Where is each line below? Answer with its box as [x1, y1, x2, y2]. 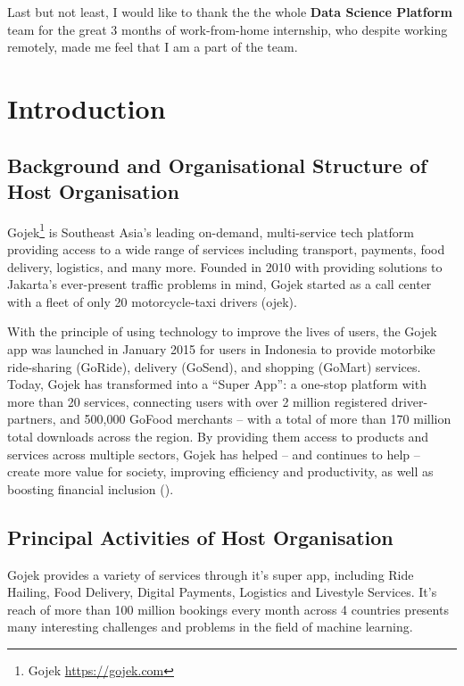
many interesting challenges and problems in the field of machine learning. [7, 617, 413, 636]
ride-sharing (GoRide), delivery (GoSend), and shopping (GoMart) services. [7, 357, 421, 376]
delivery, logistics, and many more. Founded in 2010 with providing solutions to [7, 257, 443, 276]
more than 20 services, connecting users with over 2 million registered [7, 392, 388, 410]
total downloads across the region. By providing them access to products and [7, 426, 429, 445]
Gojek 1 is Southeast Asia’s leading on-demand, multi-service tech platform [7, 219, 414, 241]
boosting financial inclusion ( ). [7, 479, 174, 498]
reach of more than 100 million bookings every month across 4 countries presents [7, 599, 449, 618]
